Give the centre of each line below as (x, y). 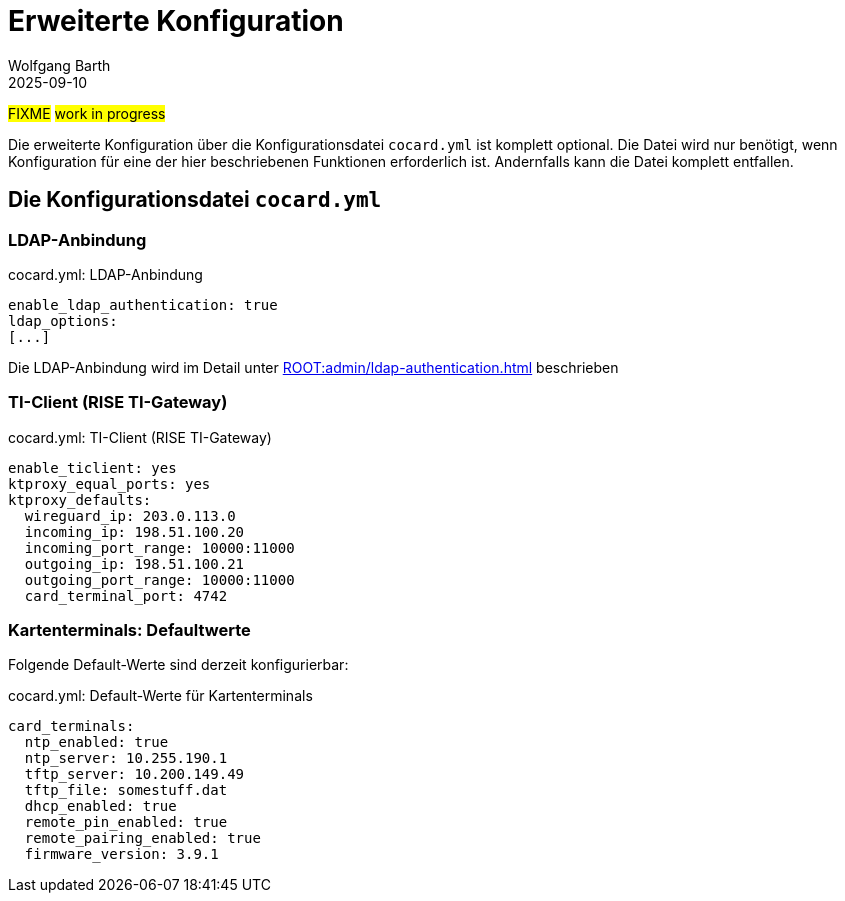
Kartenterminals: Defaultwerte (129, 630)
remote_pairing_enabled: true (142, 838)
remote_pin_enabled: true (126, 822)
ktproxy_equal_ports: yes (109, 483)
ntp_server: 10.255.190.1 (126, 758)
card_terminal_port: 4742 (126, 595)
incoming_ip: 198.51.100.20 (134, 531)
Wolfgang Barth (59, 65)
